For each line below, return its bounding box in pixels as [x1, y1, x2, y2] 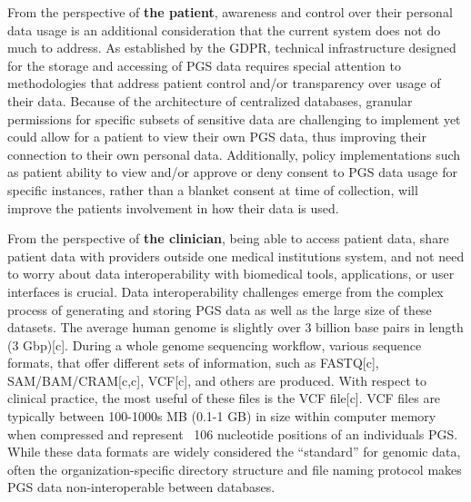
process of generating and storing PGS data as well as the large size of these [7, 300, 432, 319]
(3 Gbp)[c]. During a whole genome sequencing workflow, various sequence [7, 335, 422, 354]
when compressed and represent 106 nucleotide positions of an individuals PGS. [7, 424, 458, 443]
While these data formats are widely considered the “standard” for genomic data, [7, 442, 461, 461]
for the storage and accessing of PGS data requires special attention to [7, 55, 401, 74]
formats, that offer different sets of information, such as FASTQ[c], [7, 353, 379, 372]
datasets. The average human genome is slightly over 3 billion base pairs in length [7, 318, 464, 337]
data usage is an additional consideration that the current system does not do [7, 20, 441, 39]
